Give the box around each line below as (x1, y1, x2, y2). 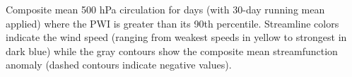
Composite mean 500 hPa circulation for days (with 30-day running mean (6, 2, 325, 16)
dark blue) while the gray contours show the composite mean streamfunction (6, 43, 338, 58)
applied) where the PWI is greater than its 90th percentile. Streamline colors (6, 16, 339, 30)
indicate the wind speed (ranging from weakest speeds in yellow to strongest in (6, 30, 347, 45)
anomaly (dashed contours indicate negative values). (6, 57, 232, 72)
